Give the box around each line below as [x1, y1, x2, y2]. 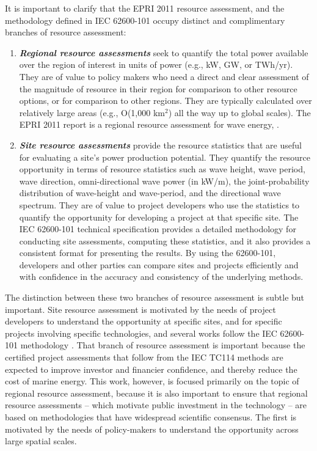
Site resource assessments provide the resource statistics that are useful [19, 138, 302, 151]
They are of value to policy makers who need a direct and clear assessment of [19, 70, 309, 82]
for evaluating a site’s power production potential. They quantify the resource [19, 150, 310, 163]
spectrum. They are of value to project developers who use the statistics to [19, 198, 300, 211]
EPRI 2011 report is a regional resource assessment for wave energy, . [19, 118, 279, 131]
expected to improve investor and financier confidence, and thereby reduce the [5, 362, 297, 375]
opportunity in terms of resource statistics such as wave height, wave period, [19, 163, 305, 175]
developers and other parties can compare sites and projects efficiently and [19, 258, 299, 271]
